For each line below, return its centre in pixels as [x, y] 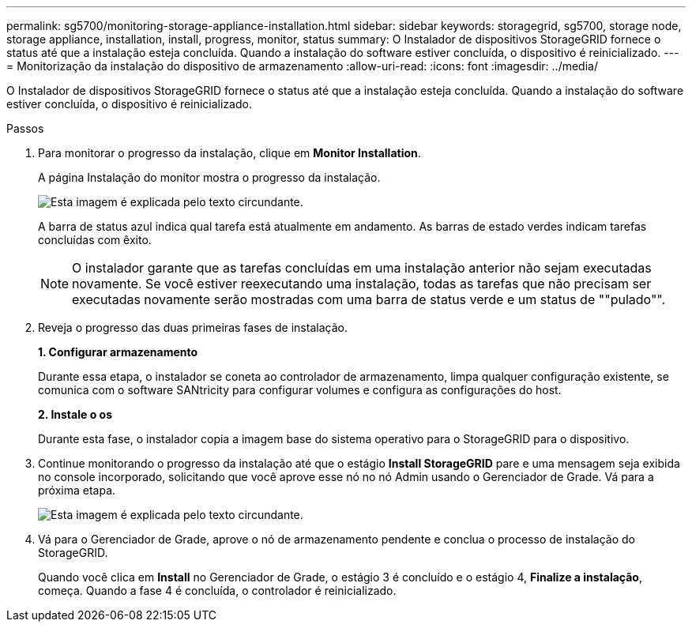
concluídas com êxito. [95, 240]
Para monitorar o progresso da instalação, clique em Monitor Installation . [229, 153]
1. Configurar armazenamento [118, 352]
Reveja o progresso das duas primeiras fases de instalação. [193, 327]
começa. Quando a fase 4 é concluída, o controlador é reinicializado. [217, 590]
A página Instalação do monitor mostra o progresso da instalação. [209, 177]
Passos [25, 128]
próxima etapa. [77, 490]
